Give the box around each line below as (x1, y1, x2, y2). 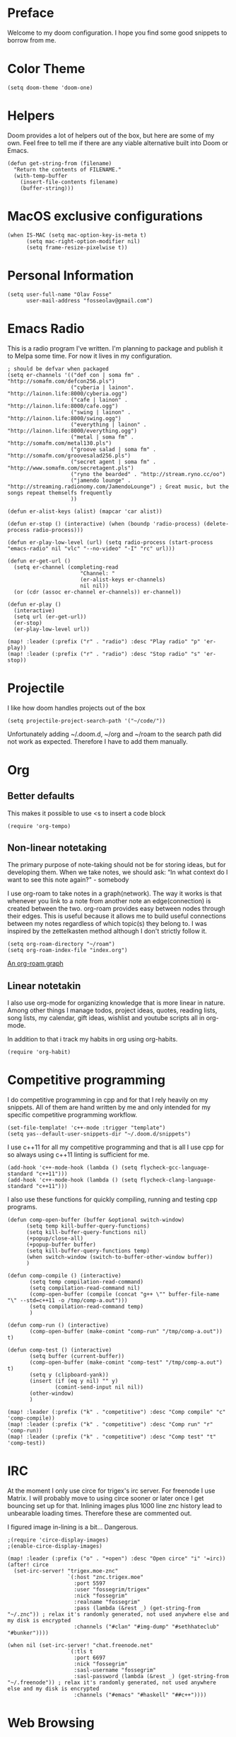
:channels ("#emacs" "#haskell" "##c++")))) (73, 1692, 207, 1699)
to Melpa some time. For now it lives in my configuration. (7, 351, 172, 360)
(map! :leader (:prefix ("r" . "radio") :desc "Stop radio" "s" (7, 650, 201, 657)
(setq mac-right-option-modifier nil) (25, 237, 141, 245)
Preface (7, 5, 54, 21)
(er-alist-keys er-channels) (80, 576, 166, 583)
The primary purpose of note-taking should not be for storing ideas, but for (7, 861, 226, 869)
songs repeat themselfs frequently (7, 489, 112, 497)
